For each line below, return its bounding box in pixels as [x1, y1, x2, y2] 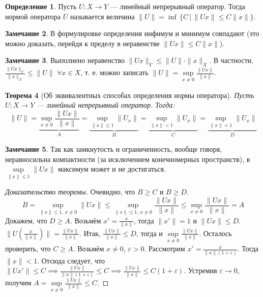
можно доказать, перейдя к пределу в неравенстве [5, 38, 160, 48]
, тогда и [136, 227, 163, 238]
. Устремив [184, 265, 217, 276]
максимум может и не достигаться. [58, 163, 166, 174]
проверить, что [5, 243, 51, 254]
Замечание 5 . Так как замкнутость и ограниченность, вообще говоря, [5, 143, 222, 154]
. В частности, [209, 55, 253, 65]
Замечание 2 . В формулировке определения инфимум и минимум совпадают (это [5, 28, 259, 39]
